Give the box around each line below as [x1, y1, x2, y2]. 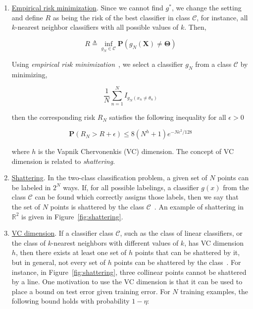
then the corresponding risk [11, 112, 96, 122]
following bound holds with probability [11, 296, 130, 306]
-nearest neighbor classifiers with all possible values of [15, 22, 179, 32]
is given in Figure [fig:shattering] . [21, 211, 123, 221]
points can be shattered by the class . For [114, 257, 241, 267]
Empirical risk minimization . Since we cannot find [11, 2, 163, 12]
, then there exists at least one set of [15, 247, 127, 257]
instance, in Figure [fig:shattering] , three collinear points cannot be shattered [11, 266, 247, 277]
